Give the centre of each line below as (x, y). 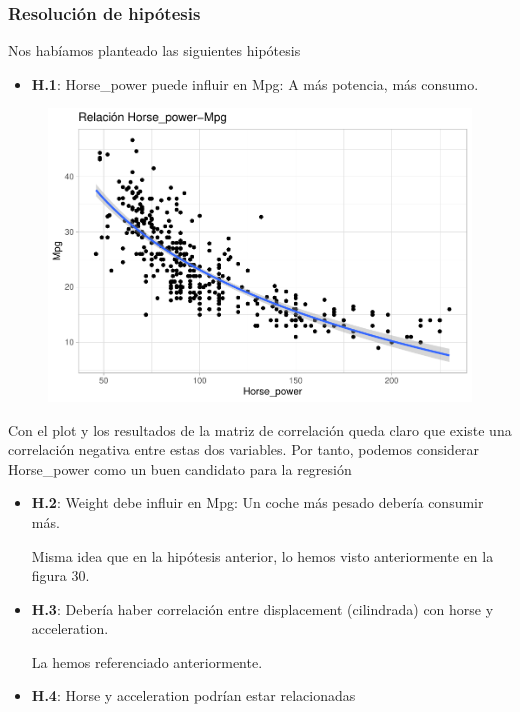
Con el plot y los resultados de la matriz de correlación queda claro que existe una (260, 429)
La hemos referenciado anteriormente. (147, 661)
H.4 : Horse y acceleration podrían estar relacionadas (193, 695)
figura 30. (60, 575)
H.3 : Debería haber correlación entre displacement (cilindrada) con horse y (262, 608)
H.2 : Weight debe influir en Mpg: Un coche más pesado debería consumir (257, 502)
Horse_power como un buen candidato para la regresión (180, 468)
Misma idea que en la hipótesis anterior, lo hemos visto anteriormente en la (262, 555)
